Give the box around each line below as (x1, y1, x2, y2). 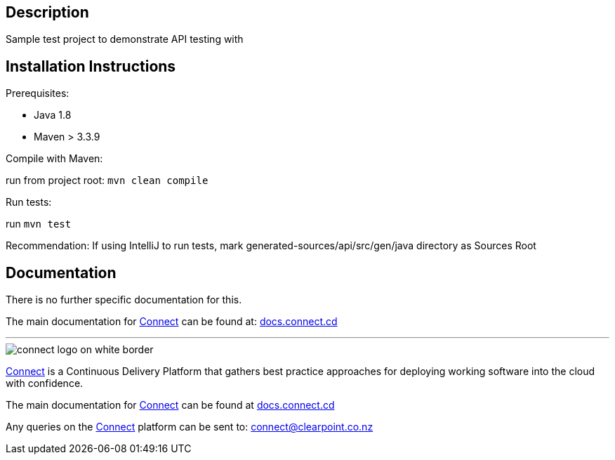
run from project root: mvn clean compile (6, 174, 209, 187)
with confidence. (6, 377, 84, 390)
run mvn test (6, 218, 72, 230)
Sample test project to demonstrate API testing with (6, 33, 244, 46)
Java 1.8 (34, 109, 72, 121)
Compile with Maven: (6, 152, 103, 165)
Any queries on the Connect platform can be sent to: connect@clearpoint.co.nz (6, 421, 373, 433)
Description (6, 4, 89, 21)
